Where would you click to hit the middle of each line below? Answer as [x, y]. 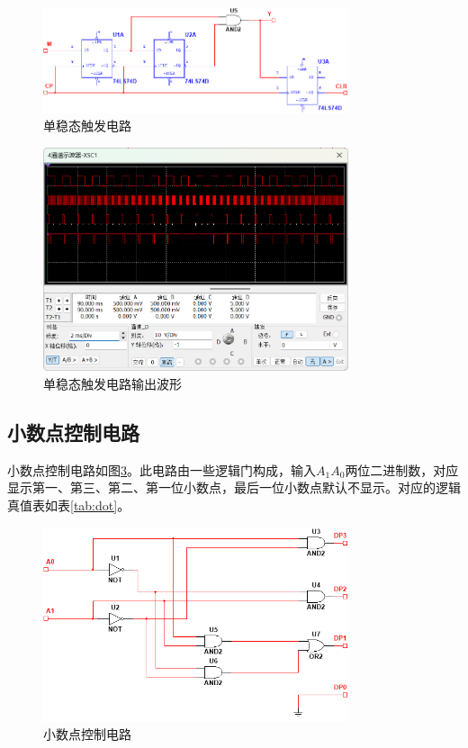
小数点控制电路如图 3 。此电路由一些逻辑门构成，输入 [162, 469]
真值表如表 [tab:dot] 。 [69, 505]
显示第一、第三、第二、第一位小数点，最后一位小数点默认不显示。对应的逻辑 [234, 487]
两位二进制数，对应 [402, 469]
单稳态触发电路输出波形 [112, 384]
